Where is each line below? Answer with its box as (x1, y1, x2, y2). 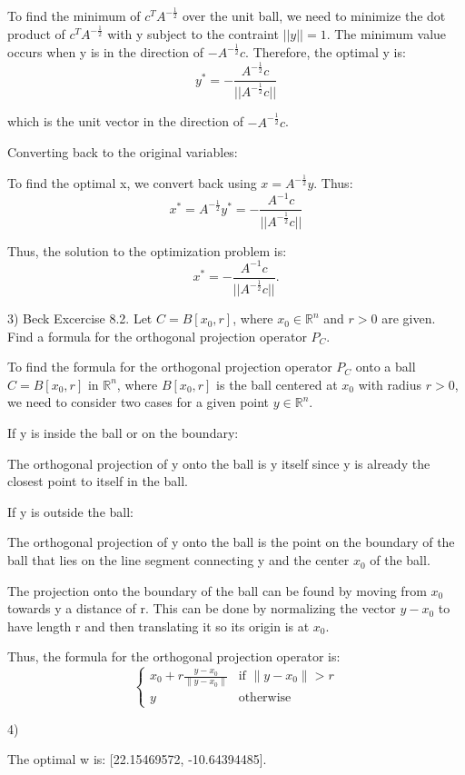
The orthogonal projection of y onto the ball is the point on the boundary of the (7, 532, 455, 551)
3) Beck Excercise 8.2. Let (7, 309, 153, 328)
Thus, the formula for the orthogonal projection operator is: (7, 647, 341, 666)
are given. (381, 309, 436, 328)
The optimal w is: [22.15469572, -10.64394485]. (7, 750, 267, 769)
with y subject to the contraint (107, 25, 279, 44)
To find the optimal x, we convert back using (7, 174, 257, 193)
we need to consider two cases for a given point (7, 392, 270, 412)
